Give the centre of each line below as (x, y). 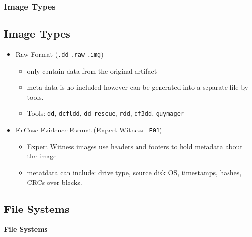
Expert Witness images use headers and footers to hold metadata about (135, 146)
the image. (43, 156)
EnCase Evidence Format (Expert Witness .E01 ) (89, 130)
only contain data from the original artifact (92, 70)
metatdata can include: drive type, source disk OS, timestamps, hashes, (134, 172)
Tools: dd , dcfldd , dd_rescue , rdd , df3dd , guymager (105, 113)
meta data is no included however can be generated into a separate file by (137, 87)
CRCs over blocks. (55, 182)
